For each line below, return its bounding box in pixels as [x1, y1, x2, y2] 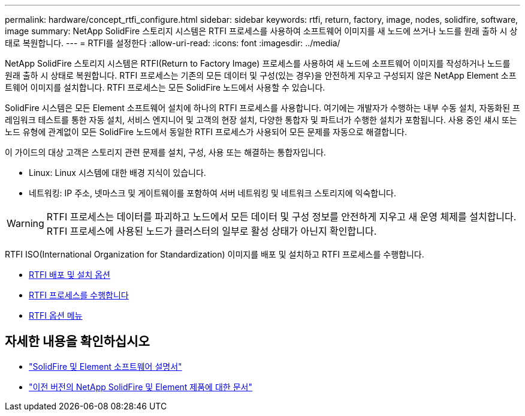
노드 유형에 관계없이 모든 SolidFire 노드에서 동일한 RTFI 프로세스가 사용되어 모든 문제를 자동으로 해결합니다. [5, 127, 407, 137]
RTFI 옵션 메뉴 [29, 310, 83, 321]
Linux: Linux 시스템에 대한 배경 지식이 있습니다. [29, 167, 206, 178]
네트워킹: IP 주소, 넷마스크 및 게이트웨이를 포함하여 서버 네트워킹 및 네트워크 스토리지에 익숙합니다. [29, 188, 397, 198]
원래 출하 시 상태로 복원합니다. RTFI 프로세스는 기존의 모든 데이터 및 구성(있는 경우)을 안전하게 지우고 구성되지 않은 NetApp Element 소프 [5, 70, 517, 80]
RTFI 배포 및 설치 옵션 [29, 270, 110, 280]
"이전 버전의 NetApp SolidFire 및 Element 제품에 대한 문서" [29, 381, 252, 392]
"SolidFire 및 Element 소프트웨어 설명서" [29, 361, 182, 372]
